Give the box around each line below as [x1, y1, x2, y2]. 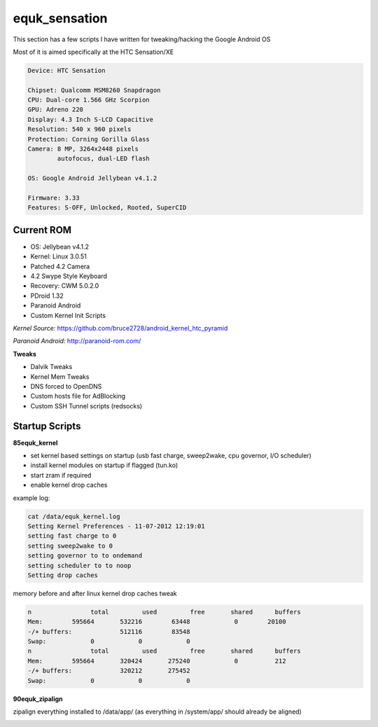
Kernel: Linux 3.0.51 [30, 252, 87, 261]
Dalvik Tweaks [30, 363, 73, 371]
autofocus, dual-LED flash [57, 155, 150, 162]
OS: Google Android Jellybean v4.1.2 [27, 174, 157, 182]
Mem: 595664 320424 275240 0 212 [27, 657, 286, 665]
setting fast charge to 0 [27, 532, 117, 540]
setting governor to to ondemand [27, 552, 143, 560]
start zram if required [30, 471, 92, 479]
